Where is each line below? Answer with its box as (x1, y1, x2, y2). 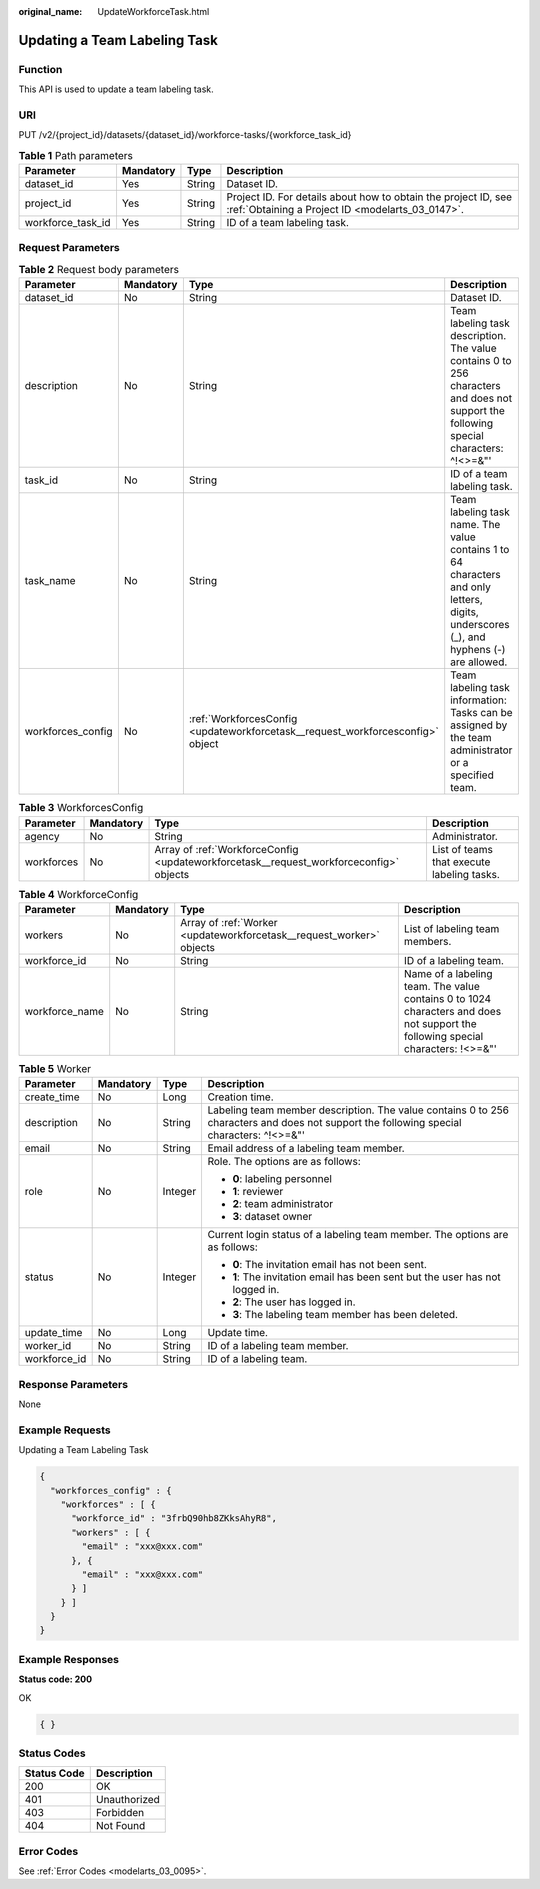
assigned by (450, 718, 508, 732)
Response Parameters (18, 1377, 129, 1391)
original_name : (18, 6, 83, 17)
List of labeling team (403, 921, 500, 935)
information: (450, 693, 507, 707)
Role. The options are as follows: (207, 1155, 361, 1169)
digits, (450, 605, 479, 619)
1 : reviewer (232, 1185, 284, 1199)
